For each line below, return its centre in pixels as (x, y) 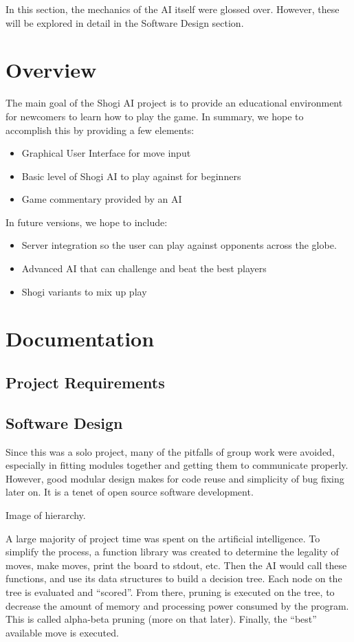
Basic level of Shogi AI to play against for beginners (131, 176)
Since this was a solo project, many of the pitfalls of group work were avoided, (170, 451)
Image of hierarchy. (46, 514)
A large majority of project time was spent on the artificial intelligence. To (163, 538)
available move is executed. (62, 632)
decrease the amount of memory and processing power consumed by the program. (177, 605)
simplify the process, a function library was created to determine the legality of (172, 552)
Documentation (80, 339)
